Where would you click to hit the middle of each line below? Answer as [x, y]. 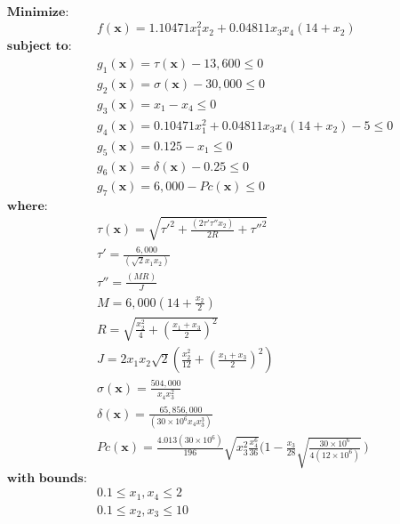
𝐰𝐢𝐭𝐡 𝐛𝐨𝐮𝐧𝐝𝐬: [47, 479]
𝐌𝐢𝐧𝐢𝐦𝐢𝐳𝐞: [38, 13]
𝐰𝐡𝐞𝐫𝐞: [27, 207]
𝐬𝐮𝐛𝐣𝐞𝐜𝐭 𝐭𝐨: [39, 47]
